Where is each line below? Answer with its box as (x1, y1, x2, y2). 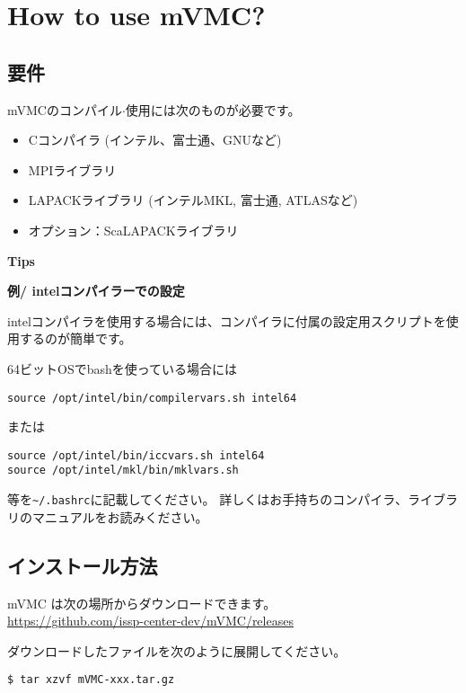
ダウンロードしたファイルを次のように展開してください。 (7, 641, 347, 660)
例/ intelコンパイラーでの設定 (7, 281, 185, 300)
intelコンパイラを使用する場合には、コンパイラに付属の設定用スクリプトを (7, 311, 446, 330)
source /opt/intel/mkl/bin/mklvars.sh (7, 464, 239, 477)
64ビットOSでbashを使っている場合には (7, 359, 238, 378)
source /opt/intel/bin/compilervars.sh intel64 (7, 391, 297, 404)
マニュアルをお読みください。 (31, 507, 208, 526)
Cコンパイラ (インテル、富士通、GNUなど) (28, 130, 282, 149)
